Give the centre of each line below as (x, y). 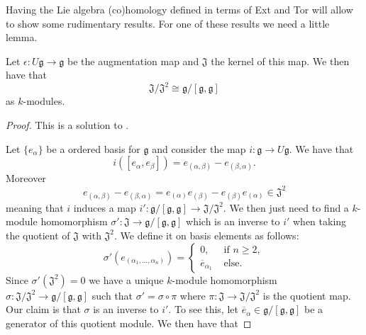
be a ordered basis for (93, 148)
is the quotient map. (307, 295)
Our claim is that (43, 309)
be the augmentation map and (133, 61)
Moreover (26, 178)
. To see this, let (203, 309)
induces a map (105, 207)
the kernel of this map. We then (280, 61)
